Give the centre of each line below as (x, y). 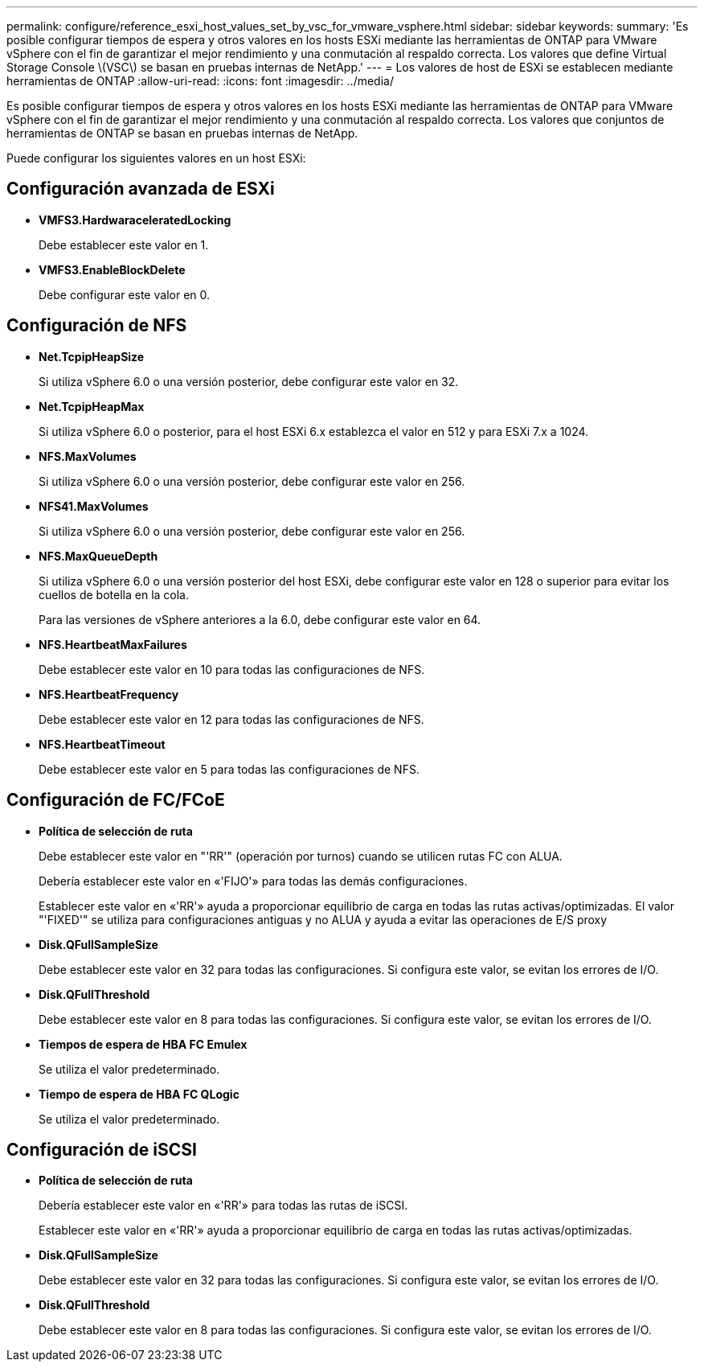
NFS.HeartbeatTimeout (102, 744)
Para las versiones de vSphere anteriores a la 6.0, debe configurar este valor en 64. (260, 619)
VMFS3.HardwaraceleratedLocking (135, 220)
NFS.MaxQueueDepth (98, 556)
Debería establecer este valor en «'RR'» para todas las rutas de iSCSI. (223, 1206)
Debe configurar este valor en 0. (125, 294)
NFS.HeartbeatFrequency (109, 694)
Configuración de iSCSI (102, 1149)
